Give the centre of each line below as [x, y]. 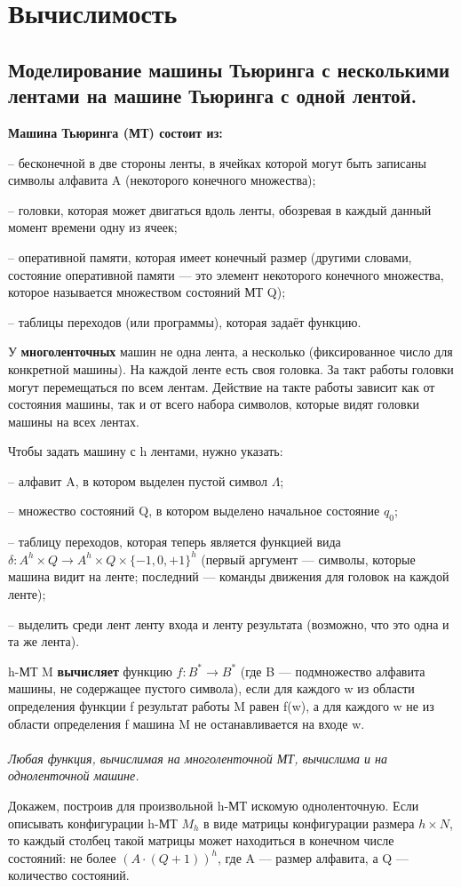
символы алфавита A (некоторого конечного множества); [162, 180]
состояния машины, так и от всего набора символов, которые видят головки [214, 404]
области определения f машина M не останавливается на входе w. [187, 723]
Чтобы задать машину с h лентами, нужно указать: [146, 451]
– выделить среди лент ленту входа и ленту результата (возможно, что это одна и [229, 623]
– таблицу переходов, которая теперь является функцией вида [175, 542]
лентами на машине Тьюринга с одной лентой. [213, 96]
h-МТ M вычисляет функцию [90, 671]
